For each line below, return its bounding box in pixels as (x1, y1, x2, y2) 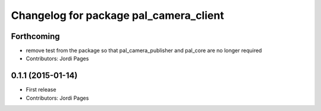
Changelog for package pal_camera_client (11, 9, 224, 22)
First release (26, 86, 56, 93)
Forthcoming (11, 31, 60, 41)
